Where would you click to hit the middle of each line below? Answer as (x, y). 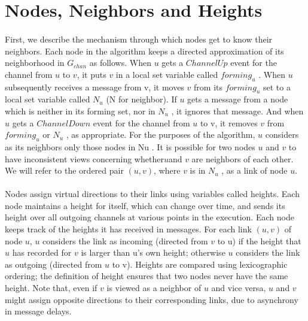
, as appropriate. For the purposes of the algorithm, (161, 134)
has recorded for (42, 252)
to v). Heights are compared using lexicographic (200, 264)
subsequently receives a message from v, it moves (94, 87)
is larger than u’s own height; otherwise (153, 252)
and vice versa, (239, 288)
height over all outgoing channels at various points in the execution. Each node (150, 217)
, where (167, 170)
